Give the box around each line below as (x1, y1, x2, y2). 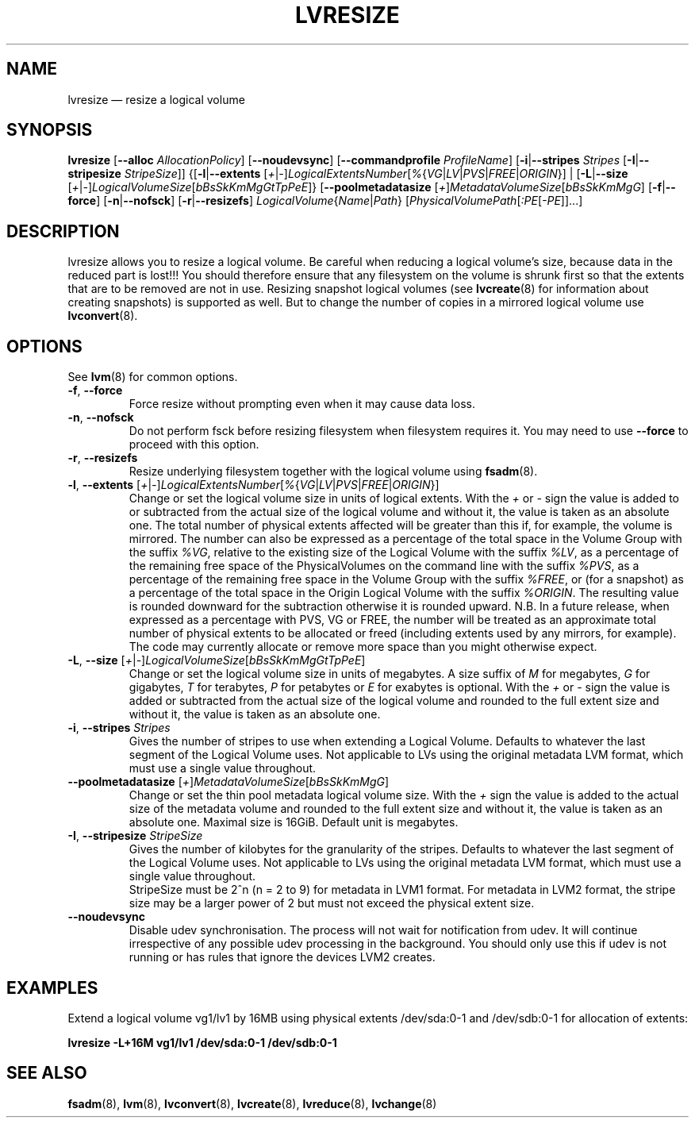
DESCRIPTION (6, 221, 120, 241)
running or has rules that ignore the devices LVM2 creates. (129, 950, 436, 964)
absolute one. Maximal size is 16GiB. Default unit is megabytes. (129, 815, 459, 830)
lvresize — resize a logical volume (67, 92, 245, 106)
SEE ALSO (6, 1063, 87, 1084)
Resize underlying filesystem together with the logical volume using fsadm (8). (129, 464, 538, 479)
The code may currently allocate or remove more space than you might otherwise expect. (129, 640, 597, 654)
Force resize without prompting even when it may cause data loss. (129, 397, 475, 411)
